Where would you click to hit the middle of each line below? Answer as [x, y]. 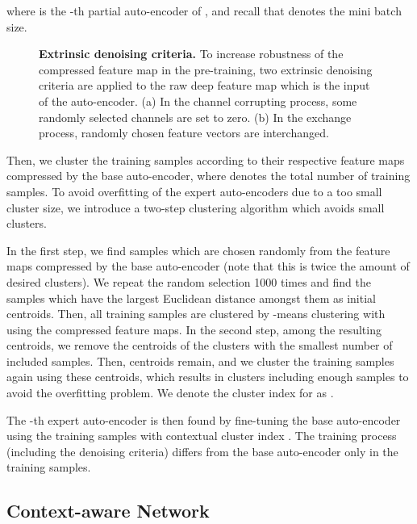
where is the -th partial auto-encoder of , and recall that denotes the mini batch [204, 10]
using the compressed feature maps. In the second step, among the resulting [194, 329]
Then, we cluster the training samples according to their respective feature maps [206, 159]
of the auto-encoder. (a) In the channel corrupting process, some [198, 101]
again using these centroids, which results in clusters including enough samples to [208, 377]
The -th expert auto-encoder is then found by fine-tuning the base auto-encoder [204, 419]
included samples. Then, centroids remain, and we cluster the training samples [200, 361]
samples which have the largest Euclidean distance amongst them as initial [191, 298]
